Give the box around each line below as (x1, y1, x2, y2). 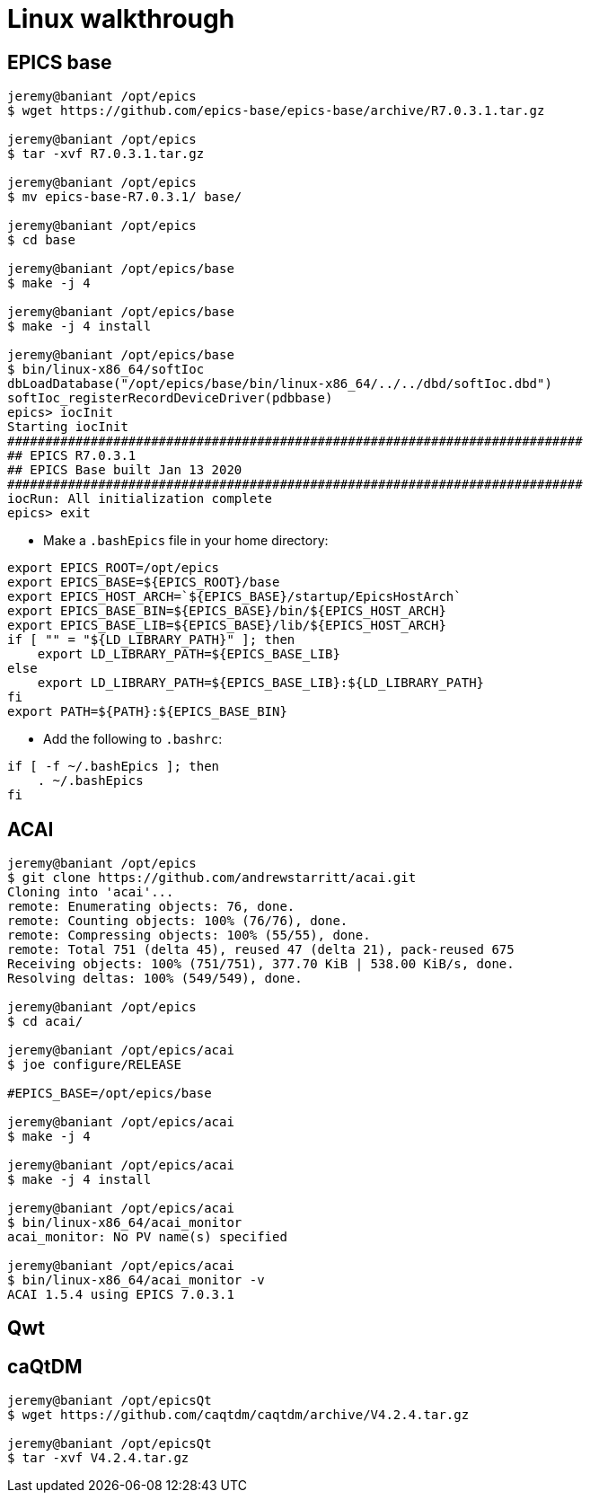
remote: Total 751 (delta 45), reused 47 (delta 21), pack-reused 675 (7, 942, 515, 957)
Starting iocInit (7, 419, 128, 435)
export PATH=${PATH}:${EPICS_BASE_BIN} (7, 704, 287, 719)
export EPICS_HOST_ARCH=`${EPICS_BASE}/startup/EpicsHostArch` (7, 589, 462, 604)
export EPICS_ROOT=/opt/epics (7, 560, 220, 576)
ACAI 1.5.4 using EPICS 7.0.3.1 (7, 1287, 234, 1302)
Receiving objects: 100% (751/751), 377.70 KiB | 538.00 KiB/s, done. (7, 957, 515, 972)
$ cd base (7, 233, 75, 248)
